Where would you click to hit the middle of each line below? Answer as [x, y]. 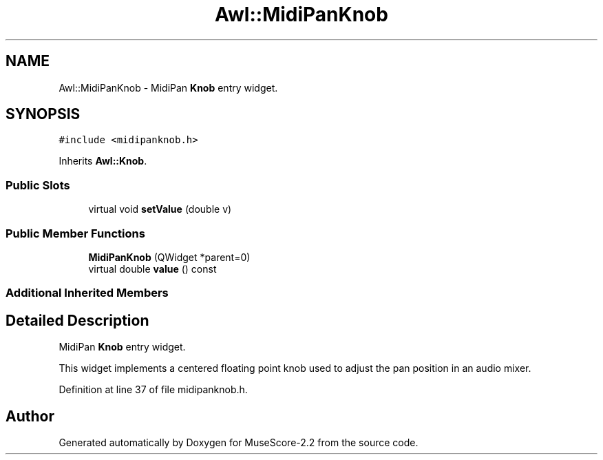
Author [30, 416]
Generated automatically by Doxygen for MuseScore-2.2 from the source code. [239, 442]
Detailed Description [77, 320]
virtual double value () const [152, 269]
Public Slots [38, 185]
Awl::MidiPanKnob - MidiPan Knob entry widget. [168, 87]
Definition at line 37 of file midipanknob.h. [153, 390]
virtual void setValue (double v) [160, 209]
